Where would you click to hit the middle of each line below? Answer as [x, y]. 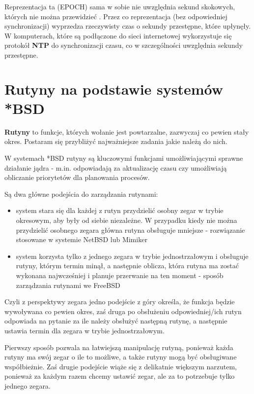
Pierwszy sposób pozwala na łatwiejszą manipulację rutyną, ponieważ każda [119, 347]
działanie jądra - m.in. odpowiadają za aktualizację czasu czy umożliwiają [116, 167]
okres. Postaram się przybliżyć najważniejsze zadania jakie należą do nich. [116, 141]
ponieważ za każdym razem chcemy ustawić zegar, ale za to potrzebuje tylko [120, 376]
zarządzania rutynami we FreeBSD [68, 285]
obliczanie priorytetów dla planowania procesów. [77, 177]
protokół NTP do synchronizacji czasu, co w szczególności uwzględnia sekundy [124, 45]
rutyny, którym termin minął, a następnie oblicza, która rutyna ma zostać [127, 266]
